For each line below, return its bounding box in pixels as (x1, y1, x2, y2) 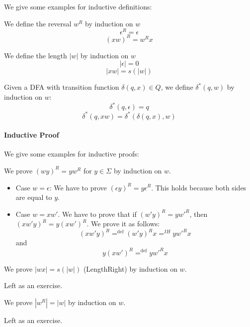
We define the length (4, 50, 67, 60)
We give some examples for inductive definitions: (4, 1, 152, 11)
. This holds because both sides (151, 182, 247, 192)
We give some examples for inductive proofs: (4, 149, 139, 159)
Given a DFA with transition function (4, 82, 119, 92)
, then (189, 208, 208, 219)
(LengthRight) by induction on (83, 263, 177, 274)
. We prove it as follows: (86, 218, 160, 229)
